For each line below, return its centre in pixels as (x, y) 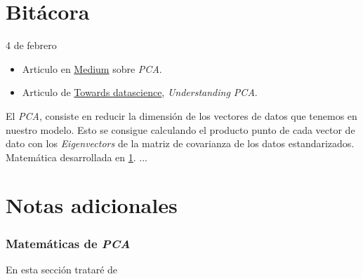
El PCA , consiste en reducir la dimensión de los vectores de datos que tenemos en (181, 115)
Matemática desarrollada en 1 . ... (77, 157)
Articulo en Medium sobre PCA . (92, 68)
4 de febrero (31, 45)
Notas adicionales (92, 205)
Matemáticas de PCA (68, 243)
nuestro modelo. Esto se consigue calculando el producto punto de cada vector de (180, 129)
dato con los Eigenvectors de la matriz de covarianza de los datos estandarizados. (180, 143)
